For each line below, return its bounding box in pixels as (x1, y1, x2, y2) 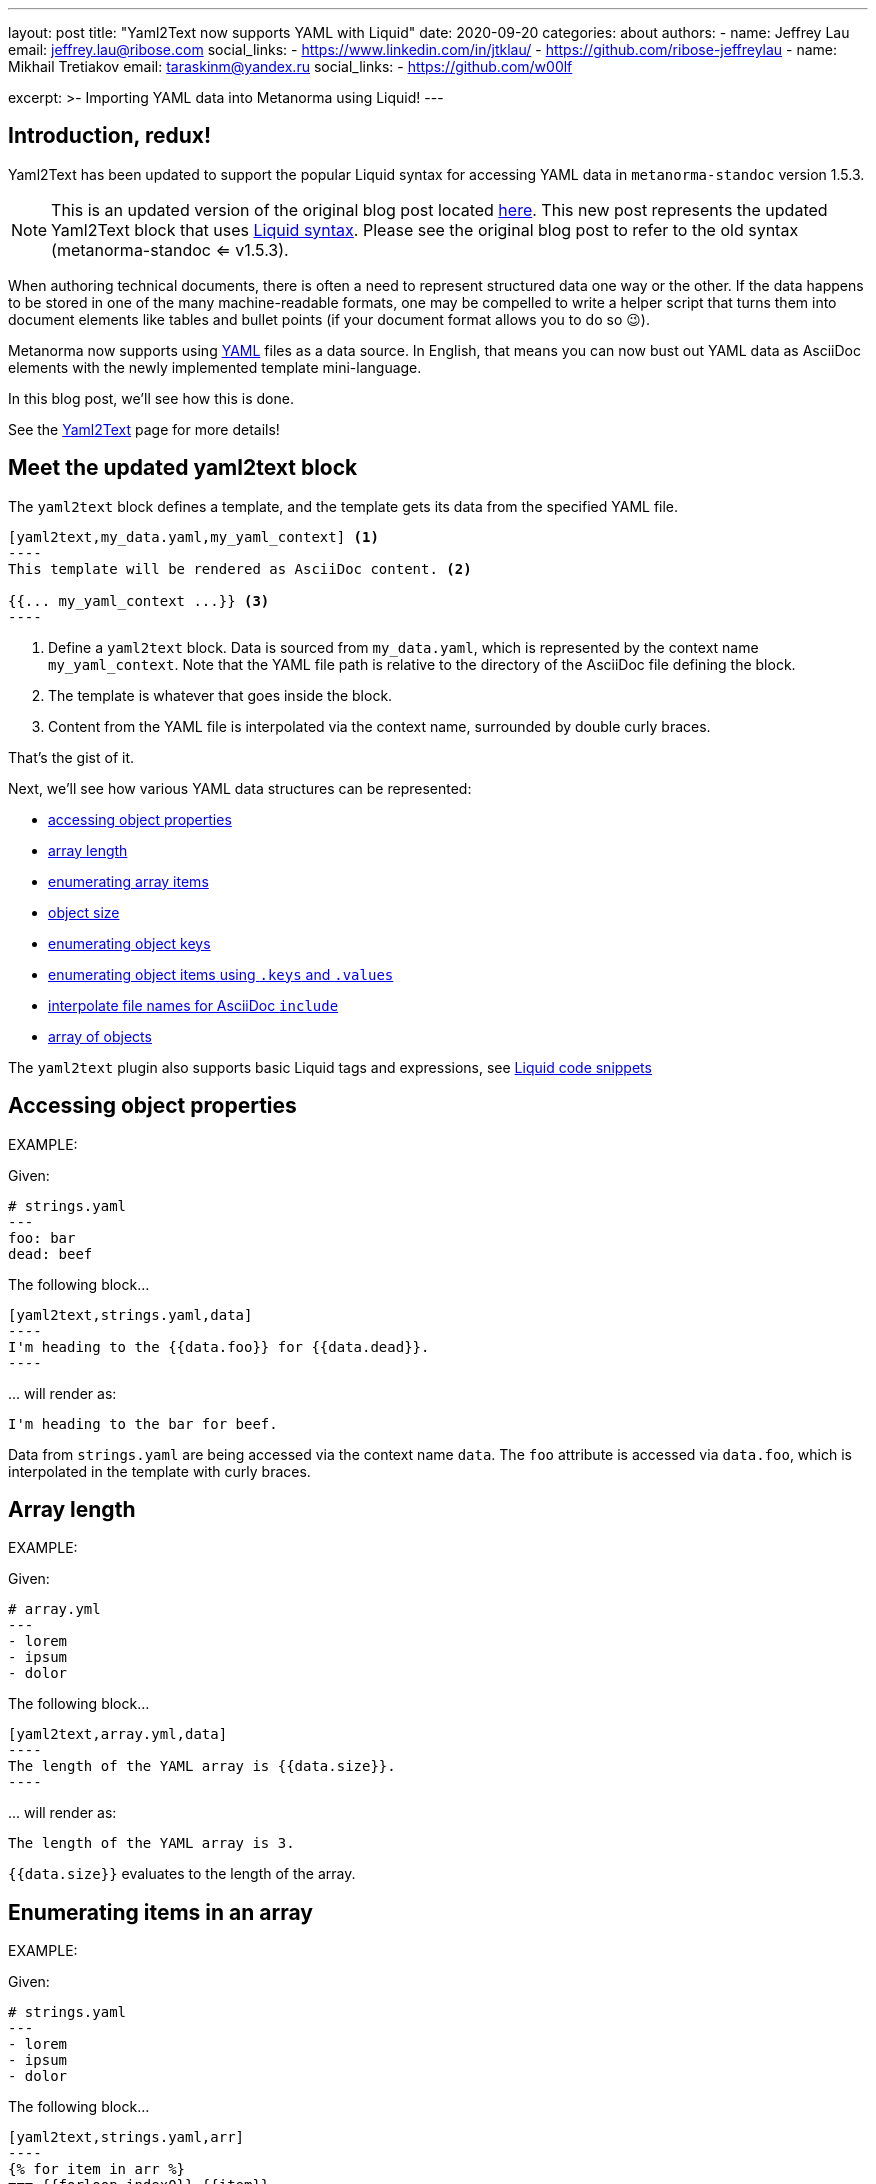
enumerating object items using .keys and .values (48, 965, 394, 983)
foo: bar (8, 1229, 76, 1246)
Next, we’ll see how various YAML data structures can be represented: (8, 779, 472, 797)
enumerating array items (48, 872, 209, 890)
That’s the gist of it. (8, 748, 135, 766)
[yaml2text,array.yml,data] (8, 1726, 228, 1743)
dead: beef (8, 1245, 93, 1262)
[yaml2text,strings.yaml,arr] (8, 2129, 245, 2146)
